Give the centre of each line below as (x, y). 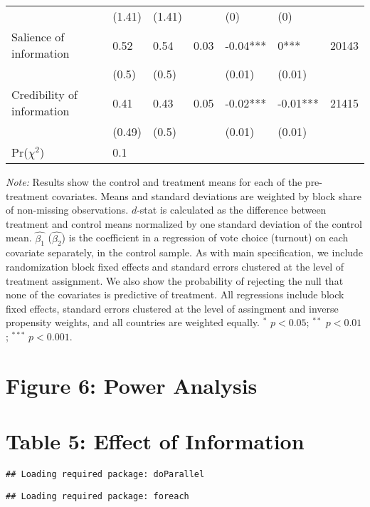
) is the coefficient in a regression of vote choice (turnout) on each (205, 237)
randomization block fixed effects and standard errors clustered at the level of (175, 266)
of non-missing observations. (67, 210)
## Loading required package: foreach (97, 496)
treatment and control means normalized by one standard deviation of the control (184, 223)
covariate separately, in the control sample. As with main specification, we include (185, 252)
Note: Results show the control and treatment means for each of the (154, 182)
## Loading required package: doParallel (105, 475)
